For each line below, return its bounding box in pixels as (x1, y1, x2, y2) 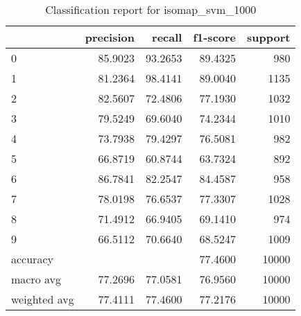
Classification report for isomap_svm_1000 (45, 1, 257, 17)
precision (85, 29, 135, 45)
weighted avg (11, 291, 74, 307)
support (247, 29, 291, 45)
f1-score (193, 29, 237, 45)
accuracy (11, 251, 53, 267)
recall (152, 29, 182, 45)
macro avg (11, 271, 62, 287)
